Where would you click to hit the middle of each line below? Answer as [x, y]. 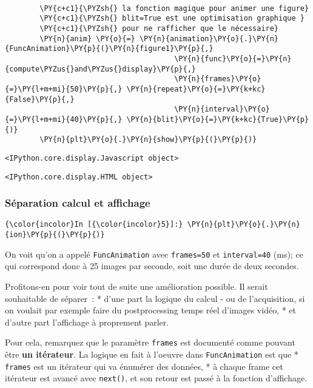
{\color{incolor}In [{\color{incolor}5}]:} [94, 225]
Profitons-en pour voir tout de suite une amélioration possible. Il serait [136, 286]
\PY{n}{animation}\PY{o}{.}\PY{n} [209, 38]
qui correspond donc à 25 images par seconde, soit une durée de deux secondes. [152, 266]
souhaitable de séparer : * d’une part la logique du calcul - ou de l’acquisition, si [155, 298]
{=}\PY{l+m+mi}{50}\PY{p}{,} [64, 89]
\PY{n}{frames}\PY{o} [218, 79]
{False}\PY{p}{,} [40, 99]
